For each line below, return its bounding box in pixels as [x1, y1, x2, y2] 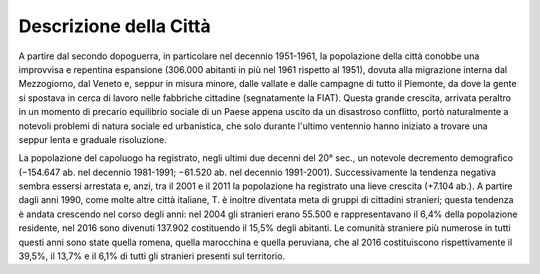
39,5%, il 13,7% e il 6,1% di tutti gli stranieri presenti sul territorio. [18, 250, 285, 262]
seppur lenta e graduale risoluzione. [18, 133, 167, 145]
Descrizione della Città [18, 15, 212, 37]
